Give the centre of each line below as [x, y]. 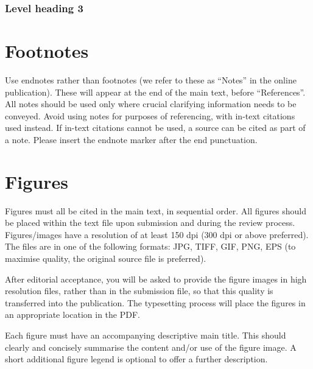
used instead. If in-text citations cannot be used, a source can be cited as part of [155, 128]
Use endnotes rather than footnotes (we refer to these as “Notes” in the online [151, 79]
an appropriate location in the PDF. [72, 315]
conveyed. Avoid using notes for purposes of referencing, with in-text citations [150, 115]
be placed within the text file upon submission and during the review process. [150, 223]
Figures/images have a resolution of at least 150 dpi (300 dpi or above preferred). [157, 234]
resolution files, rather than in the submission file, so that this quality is [139, 291]
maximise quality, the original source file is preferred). [106, 258]
